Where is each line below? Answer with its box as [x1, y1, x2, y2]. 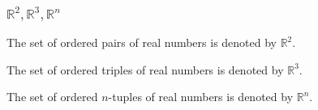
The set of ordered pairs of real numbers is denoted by [6, 34, 277, 51]
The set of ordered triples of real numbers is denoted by [6, 61, 284, 78]
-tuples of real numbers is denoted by [108, 88, 294, 105]
